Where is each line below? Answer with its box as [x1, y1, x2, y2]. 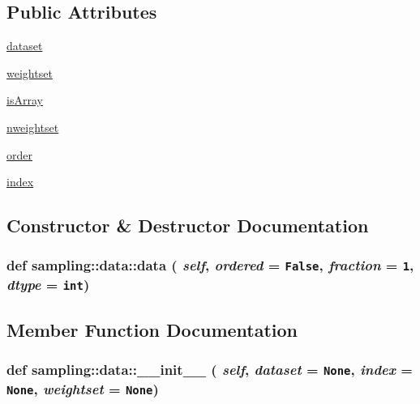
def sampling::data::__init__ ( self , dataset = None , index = [6, 359, 413, 380]
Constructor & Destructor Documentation [6, 213, 369, 238]
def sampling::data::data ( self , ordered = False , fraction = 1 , [6, 255, 414, 275]
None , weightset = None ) [6, 378, 159, 398]
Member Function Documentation [6, 317, 298, 342]
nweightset [6, 118, 59, 135]
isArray [6, 91, 43, 108]
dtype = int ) [6, 274, 90, 294]
